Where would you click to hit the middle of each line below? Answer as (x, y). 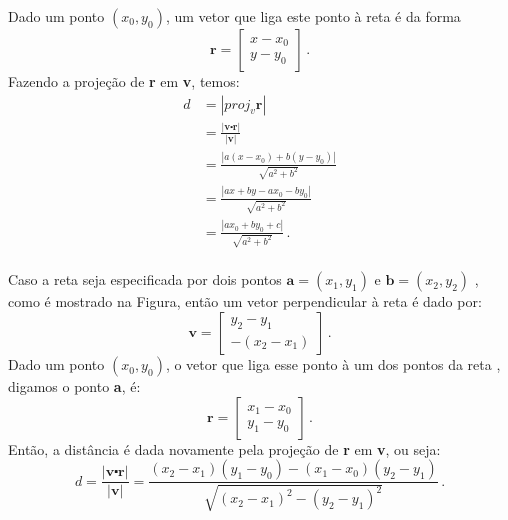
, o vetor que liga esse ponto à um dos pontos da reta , (333, 364)
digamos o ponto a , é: (74, 386)
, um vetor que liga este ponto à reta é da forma (313, 16)
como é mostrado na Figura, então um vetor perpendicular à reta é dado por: (245, 301)
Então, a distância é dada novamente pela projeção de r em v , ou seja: (224, 448)
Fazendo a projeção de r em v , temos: (124, 81)
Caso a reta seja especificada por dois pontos (145, 279)
